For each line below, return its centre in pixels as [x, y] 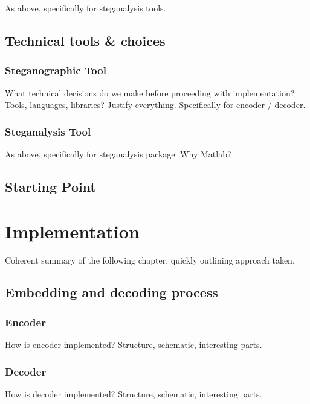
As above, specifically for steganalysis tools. [86, 8]
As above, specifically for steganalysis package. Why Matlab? [118, 154]
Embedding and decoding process [111, 292]
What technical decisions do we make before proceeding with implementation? [150, 93]
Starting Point [50, 186]
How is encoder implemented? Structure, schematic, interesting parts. [134, 345]
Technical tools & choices [85, 40]
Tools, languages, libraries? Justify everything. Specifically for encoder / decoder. [155, 105]
